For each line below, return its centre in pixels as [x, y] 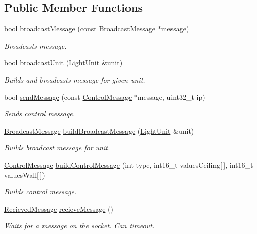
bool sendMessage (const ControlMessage [68, 96]
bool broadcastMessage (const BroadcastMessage [80, 29]
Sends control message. [40, 114]
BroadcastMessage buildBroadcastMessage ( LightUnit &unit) [99, 130]
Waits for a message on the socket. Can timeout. [79, 226]
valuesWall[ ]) [25, 174]
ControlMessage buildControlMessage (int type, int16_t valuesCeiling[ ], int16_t [129, 164]
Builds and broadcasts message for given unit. [75, 79]
